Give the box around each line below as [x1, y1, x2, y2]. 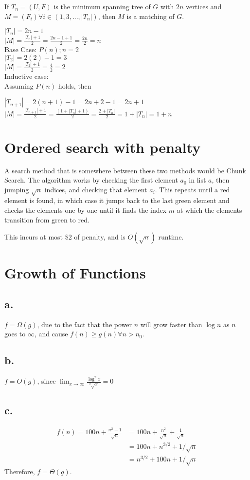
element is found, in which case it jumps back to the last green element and [4, 195, 230, 205]
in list [189, 175, 206, 185]
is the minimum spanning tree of [54, 1, 151, 11]
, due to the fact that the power [37, 319, 132, 329]
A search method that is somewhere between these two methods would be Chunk [4, 165, 246, 175]
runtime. [158, 232, 184, 242]
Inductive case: [4, 71, 49, 81]
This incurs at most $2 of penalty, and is [4, 232, 125, 242]
